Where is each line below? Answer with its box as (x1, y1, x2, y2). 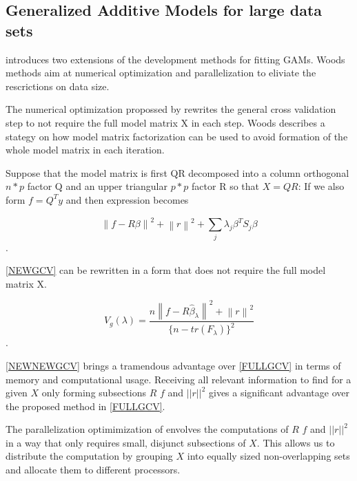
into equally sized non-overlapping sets (187, 449, 350, 463)
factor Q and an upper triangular (27, 179, 167, 193)
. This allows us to (256, 435, 335, 449)
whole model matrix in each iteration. (6, 142, 165, 157)
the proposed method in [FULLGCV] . (6, 398, 165, 413)
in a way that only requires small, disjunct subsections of (6, 435, 246, 449)
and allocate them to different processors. (6, 462, 181, 477)
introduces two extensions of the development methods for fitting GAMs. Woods (6, 52, 345, 66)
